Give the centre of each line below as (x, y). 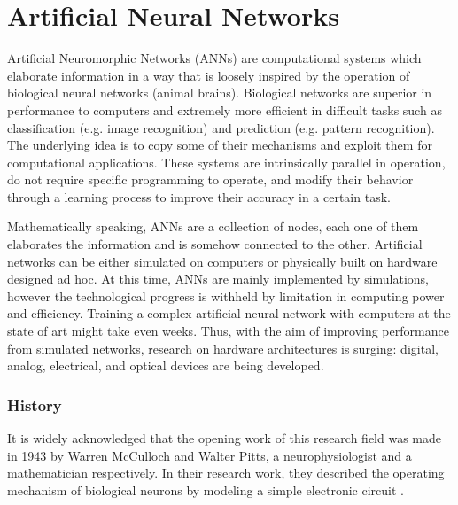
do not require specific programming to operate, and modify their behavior (210, 179)
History (35, 404)
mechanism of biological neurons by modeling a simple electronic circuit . (206, 489)
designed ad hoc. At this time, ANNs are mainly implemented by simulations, (218, 279)
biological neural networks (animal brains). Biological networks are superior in (220, 93)
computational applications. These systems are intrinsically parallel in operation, (226, 162)
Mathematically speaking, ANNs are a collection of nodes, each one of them (213, 226)
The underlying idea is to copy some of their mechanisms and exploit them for (220, 145)
